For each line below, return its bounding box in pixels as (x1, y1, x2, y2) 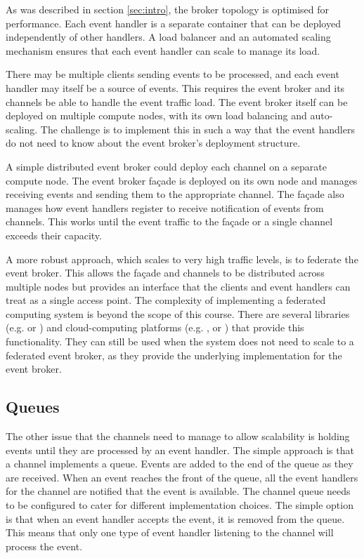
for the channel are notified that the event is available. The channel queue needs (6, 484, 351, 498)
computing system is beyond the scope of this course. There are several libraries (6, 306, 350, 321)
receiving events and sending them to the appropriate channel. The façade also (6, 187, 344, 201)
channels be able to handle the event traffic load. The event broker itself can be (6, 94, 348, 109)
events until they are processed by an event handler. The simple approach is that (6, 442, 354, 457)
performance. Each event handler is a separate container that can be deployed (6, 15, 341, 30)
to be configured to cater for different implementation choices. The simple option (6, 498, 353, 512)
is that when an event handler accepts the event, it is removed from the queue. (6, 511, 345, 526)
